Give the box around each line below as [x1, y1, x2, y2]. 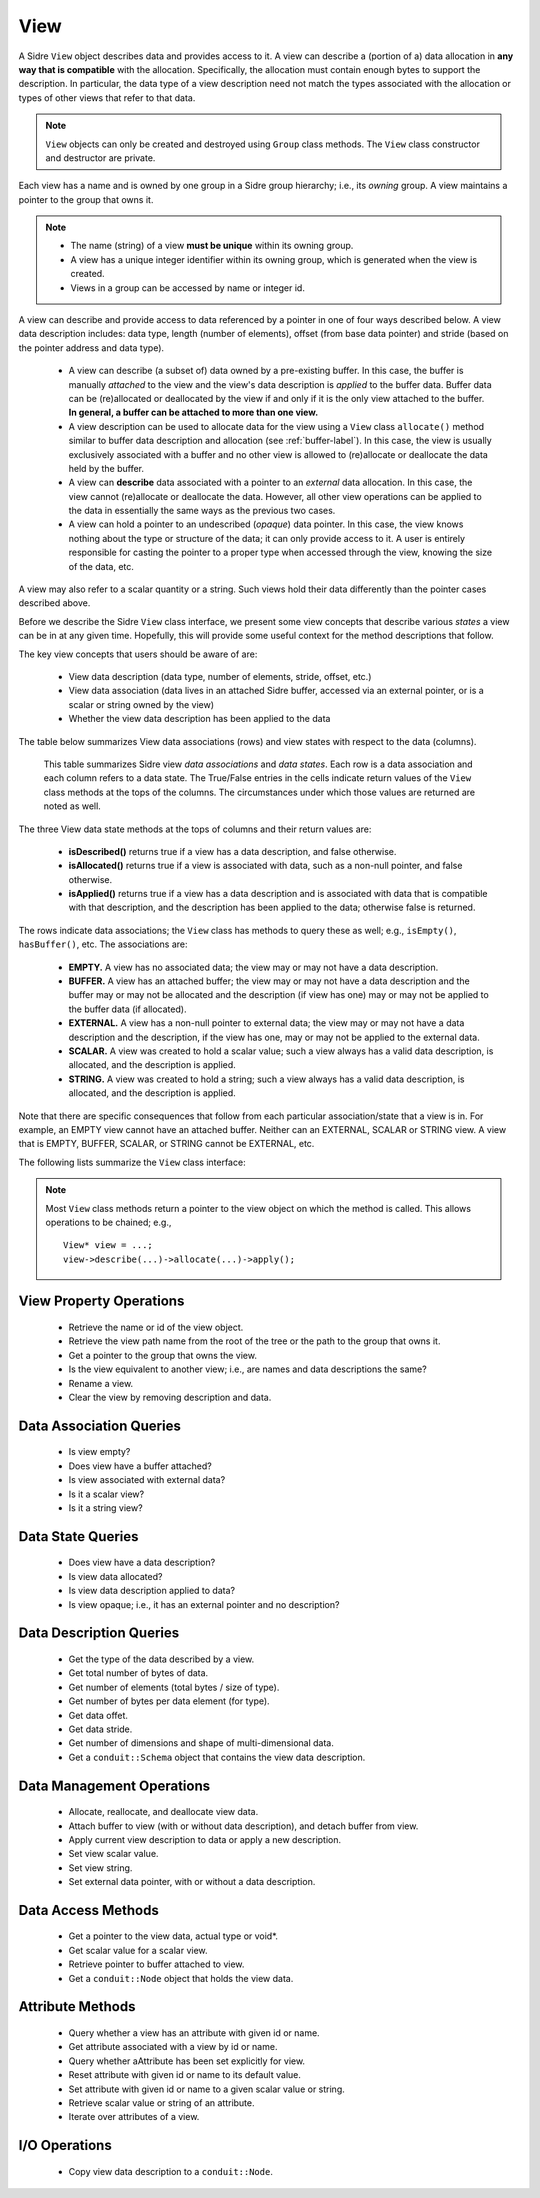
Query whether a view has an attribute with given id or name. [68, 2027, 320, 2039]
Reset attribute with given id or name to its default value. [68, 2069, 302, 2081]
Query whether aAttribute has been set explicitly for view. [68, 2055, 305, 2067]
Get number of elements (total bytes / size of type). [68, 1681, 280, 1693]
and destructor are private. [45, 151, 156, 164]
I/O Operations [18, 2137, 112, 2154]
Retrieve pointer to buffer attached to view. [68, 1958, 245, 1970]
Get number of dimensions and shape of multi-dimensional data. [68, 1737, 335, 1749]
